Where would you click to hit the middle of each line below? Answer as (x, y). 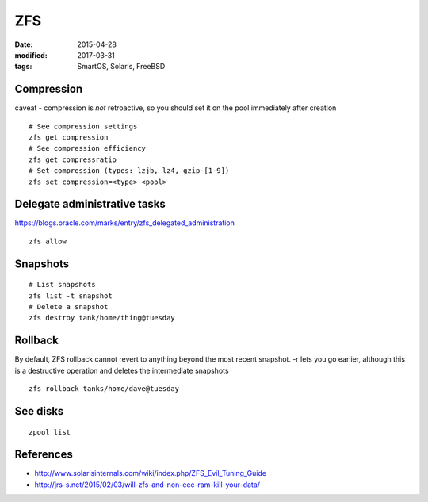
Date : (24, 44)
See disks (39, 411)
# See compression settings (83, 126)
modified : (31, 55)
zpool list (50, 432)
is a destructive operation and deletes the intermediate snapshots (122, 370)
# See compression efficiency (88, 148)
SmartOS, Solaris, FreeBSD (121, 67)
